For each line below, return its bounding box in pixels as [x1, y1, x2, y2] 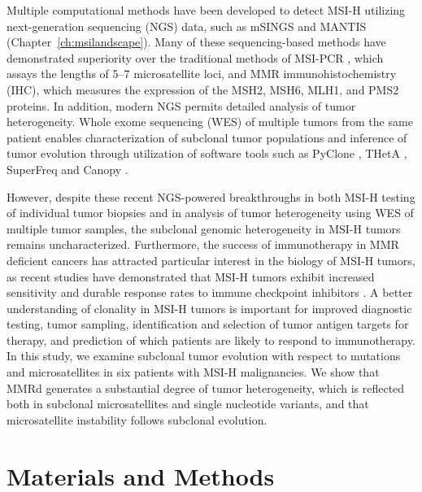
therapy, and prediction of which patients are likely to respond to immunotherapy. [7, 331, 415, 348]
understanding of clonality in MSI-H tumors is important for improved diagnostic [7, 299, 412, 316]
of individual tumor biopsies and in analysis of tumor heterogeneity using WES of [7, 204, 414, 221]
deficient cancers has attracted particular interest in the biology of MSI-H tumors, [7, 251, 415, 268]
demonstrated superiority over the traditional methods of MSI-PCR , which [7, 49, 384, 66]
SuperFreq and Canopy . [7, 160, 128, 177]
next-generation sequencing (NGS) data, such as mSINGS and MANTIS [7, 17, 367, 34]
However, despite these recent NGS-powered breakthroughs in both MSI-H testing [7, 188, 415, 205]
